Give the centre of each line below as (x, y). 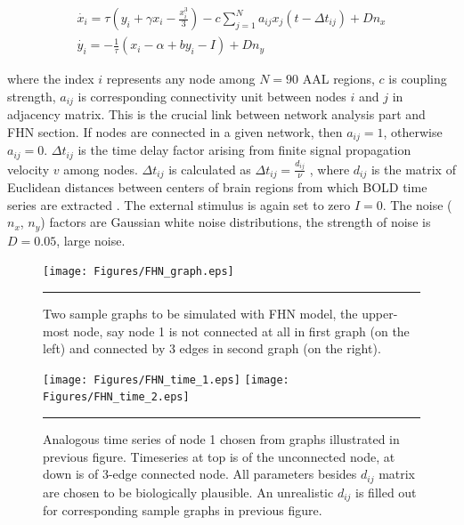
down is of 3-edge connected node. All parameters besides (200, 474)
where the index (51, 79)
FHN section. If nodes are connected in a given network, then (175, 131)
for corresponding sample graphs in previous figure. (183, 510)
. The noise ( (417, 204)
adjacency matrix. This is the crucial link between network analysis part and (216, 114)
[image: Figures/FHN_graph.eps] (138, 272)
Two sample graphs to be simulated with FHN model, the (200, 313)
